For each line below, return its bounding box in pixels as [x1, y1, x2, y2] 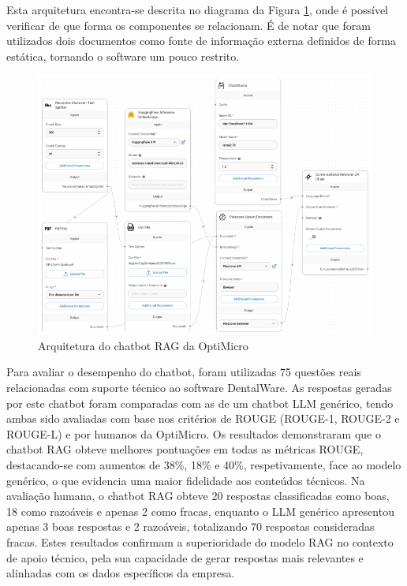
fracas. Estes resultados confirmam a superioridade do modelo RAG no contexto [6, 533, 394, 550]
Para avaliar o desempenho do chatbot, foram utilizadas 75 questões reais [6, 364, 361, 380]
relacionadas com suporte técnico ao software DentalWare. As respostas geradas [6, 379, 392, 396]
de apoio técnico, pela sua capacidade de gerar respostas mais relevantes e [6, 549, 364, 565]
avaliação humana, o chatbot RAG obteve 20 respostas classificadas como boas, [6, 487, 390, 504]
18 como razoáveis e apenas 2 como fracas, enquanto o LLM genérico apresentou [6, 502, 394, 519]
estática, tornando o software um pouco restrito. [6, 47, 240, 64]
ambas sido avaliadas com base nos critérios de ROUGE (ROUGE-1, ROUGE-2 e [6, 410, 400, 427]
